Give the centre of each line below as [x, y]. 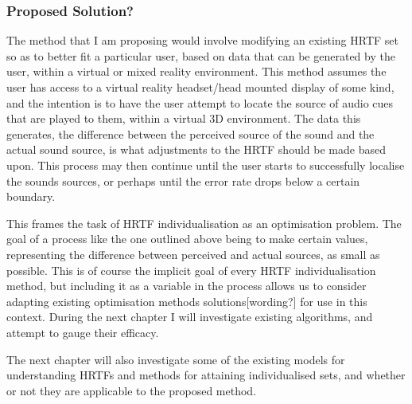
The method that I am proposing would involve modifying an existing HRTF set [203, 40]
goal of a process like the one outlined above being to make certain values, [187, 239]
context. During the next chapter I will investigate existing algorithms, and [190, 317]
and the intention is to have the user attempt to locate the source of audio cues [200, 102]
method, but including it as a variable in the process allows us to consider [187, 286]
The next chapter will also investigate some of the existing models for [176, 359]
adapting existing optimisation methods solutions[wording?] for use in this [187, 301]
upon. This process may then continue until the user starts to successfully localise [206, 165]
